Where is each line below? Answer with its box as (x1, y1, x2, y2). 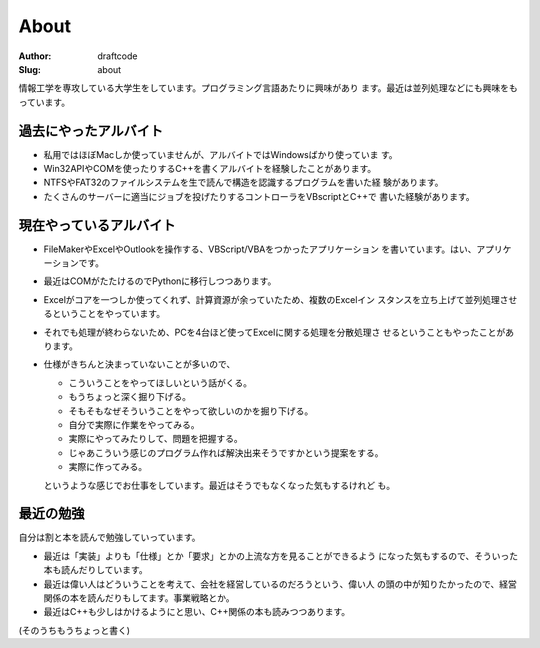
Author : (18, 50, 52, 62)
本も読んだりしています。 (43, 564, 149, 576)
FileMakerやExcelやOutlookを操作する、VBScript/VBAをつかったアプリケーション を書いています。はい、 (43, 243, 477, 255)
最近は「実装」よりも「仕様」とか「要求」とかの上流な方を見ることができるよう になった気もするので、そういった (43, 550, 519, 562)
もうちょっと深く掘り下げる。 (68, 391, 192, 403)
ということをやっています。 (51, 308, 165, 320)
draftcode (97, 50, 138, 62)
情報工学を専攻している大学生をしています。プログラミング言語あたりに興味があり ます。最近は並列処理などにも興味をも (18, 82, 519, 94)
